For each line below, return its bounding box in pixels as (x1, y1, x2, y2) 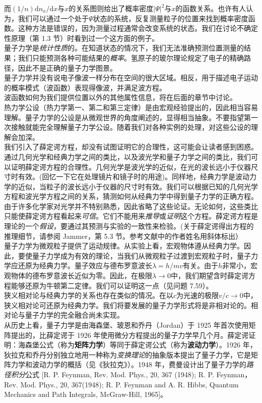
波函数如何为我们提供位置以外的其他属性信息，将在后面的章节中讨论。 (4, 92, 237, 103)
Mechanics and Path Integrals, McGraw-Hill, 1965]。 (4, 389, 168, 399)
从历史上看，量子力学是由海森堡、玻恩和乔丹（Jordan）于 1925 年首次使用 (4, 320, 249, 330)
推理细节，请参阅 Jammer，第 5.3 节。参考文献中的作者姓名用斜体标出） (4, 230, 243, 241)
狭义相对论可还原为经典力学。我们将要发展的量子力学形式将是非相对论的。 (4, 299, 251, 310)
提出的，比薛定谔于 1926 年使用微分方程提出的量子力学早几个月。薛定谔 (11, 329, 249, 340)
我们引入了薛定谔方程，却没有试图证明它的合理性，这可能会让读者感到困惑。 (4, 141, 258, 152)
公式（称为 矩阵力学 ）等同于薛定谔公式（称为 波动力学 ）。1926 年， (39, 339, 257, 350)
